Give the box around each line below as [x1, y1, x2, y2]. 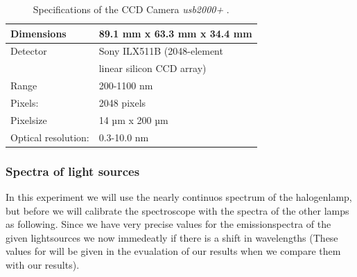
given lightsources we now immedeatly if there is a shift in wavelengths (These [6, 230, 338, 244]
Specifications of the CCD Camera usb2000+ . [33, 2, 229, 16]
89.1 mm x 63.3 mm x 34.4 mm [98, 26, 252, 40]
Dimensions [10, 26, 67, 40]
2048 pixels [98, 95, 146, 109]
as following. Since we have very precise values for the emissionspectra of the [6, 217, 331, 231]
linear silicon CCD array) [98, 61, 207, 75]
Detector [10, 44, 47, 58]
